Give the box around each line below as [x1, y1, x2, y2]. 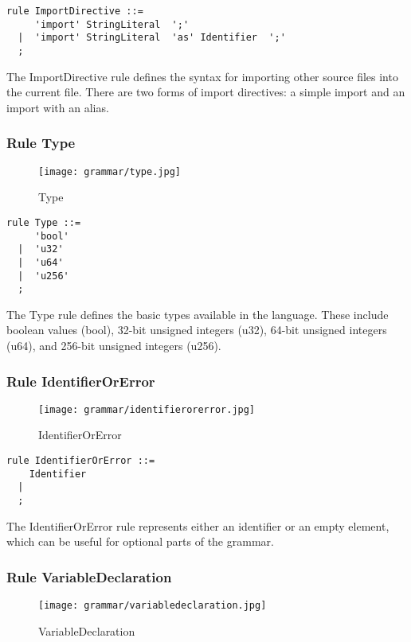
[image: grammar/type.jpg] [38, 165, 181, 177]
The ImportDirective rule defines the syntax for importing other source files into [6, 68, 398, 84]
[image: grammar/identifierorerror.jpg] [38, 403, 256, 415]
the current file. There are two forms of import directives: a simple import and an [6, 84, 405, 100]
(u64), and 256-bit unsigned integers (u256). [6, 337, 221, 353]
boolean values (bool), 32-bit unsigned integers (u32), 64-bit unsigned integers [6, 321, 387, 338]
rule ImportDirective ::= [6, 6, 143, 17]
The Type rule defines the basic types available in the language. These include [6, 305, 389, 322]
